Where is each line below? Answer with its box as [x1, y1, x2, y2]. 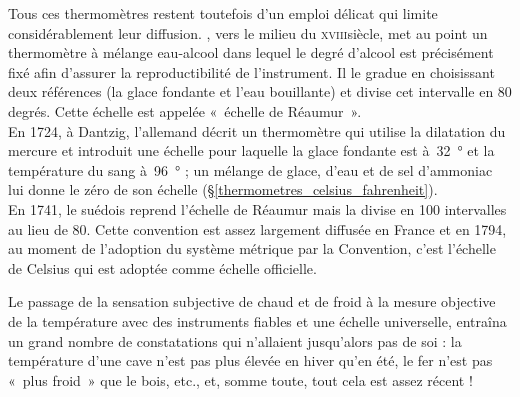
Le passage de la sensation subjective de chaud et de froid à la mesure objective [8, 291, 496, 312]
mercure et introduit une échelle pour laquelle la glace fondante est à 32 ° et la [8, 140, 495, 161]
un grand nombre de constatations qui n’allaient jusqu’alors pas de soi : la [8, 330, 462, 351]
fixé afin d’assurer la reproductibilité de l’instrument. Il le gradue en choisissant [8, 61, 495, 82]
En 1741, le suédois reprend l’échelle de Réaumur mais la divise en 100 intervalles [8, 198, 507, 219]
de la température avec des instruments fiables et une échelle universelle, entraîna [8, 310, 507, 331]
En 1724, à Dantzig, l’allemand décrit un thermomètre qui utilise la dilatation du [8, 120, 506, 141]
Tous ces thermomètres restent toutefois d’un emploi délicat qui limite [8, 3, 438, 23]
